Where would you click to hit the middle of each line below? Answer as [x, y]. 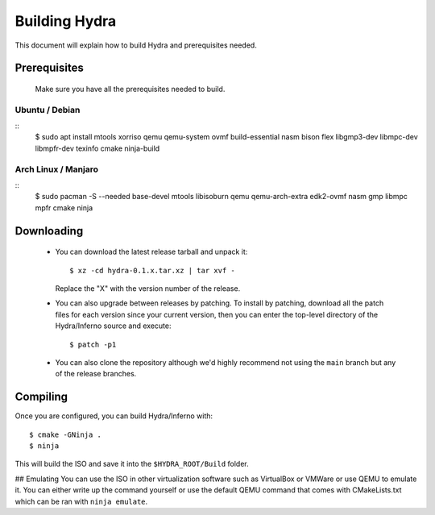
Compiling [41, 397]
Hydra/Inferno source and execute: [113, 326]
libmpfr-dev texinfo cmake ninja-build [97, 148]
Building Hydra [66, 21]
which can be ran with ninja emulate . [81, 501]
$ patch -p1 [93, 344]
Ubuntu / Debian [48, 110]
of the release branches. [96, 374]
